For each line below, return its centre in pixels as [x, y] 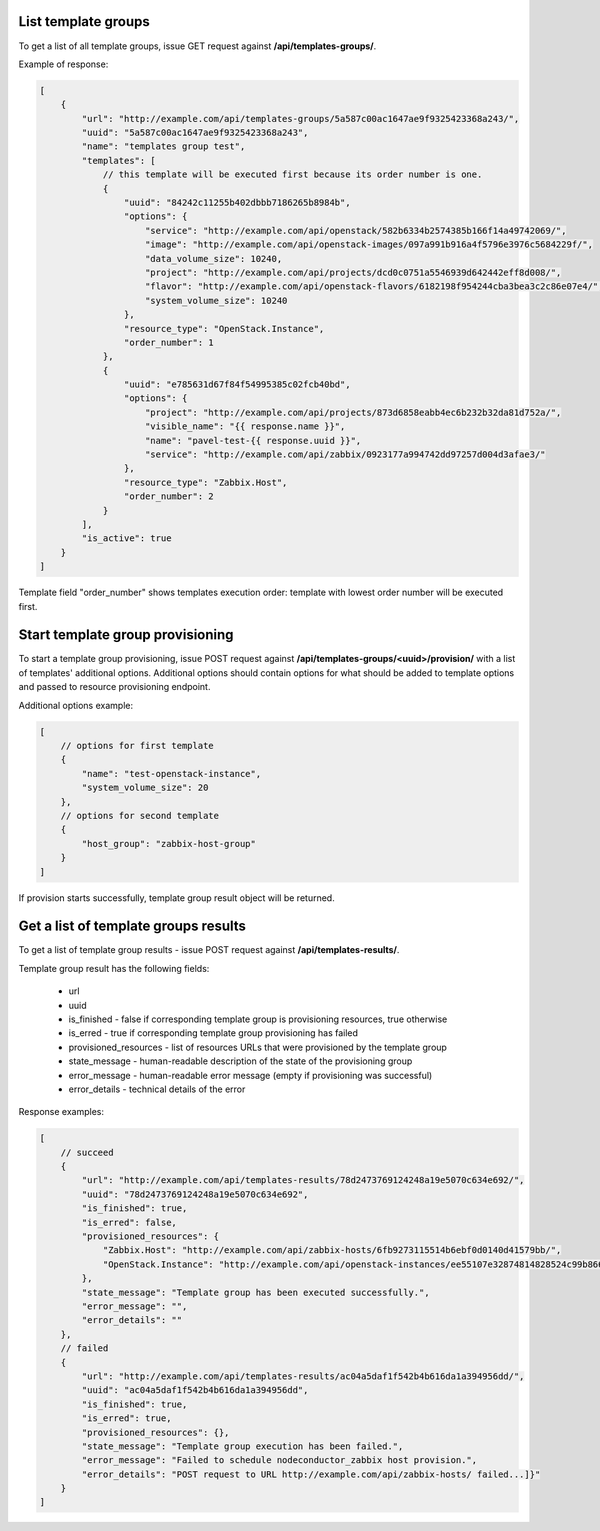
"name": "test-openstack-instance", [171, 773]
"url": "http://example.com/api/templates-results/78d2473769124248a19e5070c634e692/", [303, 1180]
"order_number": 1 [168, 342]
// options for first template [137, 745]
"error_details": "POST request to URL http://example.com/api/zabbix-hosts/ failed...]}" [311, 1474]
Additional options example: [76, 705]
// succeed [87, 1152]
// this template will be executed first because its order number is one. [292, 174]
